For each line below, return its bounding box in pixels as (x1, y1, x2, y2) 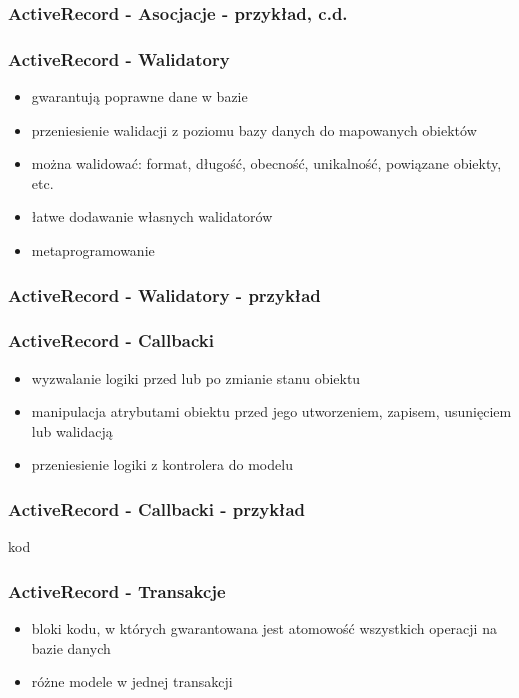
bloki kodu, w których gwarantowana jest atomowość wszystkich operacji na (31, 618, 497, 639)
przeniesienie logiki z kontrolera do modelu (31, 454, 293, 475)
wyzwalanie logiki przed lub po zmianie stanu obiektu (31, 367, 361, 388)
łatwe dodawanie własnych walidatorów (31, 206, 273, 227)
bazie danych (31, 637, 111, 658)
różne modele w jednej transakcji (31, 671, 233, 692)
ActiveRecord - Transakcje (8, 578, 226, 603)
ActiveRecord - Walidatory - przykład (8, 282, 321, 307)
